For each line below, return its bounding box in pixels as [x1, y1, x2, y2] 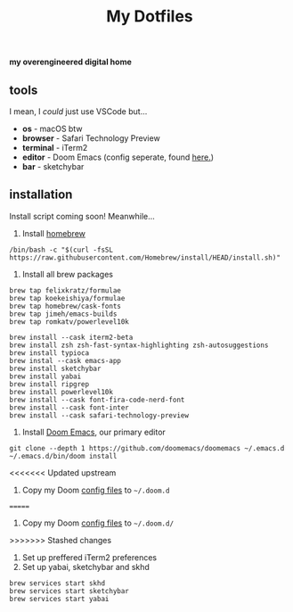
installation [9, 187, 73, 203]
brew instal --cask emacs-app [9, 356, 122, 365]
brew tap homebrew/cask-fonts [9, 302, 122, 310]
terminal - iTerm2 [21, 143, 88, 153]
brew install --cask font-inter [9, 403, 129, 412]
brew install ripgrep [9, 379, 90, 389]
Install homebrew [21, 227, 86, 238]
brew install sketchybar [9, 364, 102, 373]
